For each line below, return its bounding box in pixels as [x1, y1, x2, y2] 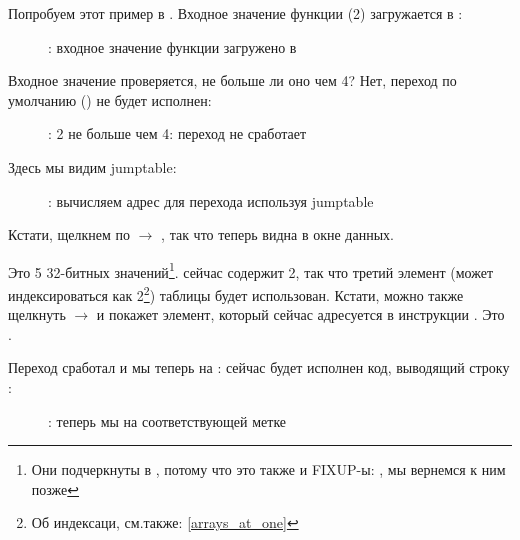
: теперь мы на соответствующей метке [48, 410, 287, 431]
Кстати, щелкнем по [8, 224, 131, 245]
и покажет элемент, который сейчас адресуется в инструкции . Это [96, 304, 505, 325]
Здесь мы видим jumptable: [8, 156, 177, 177]
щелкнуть [8, 304, 66, 325]
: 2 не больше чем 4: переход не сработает [48, 123, 307, 144]
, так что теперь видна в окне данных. [161, 224, 394, 245]
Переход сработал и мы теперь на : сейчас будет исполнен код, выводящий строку [8, 357, 510, 378]
